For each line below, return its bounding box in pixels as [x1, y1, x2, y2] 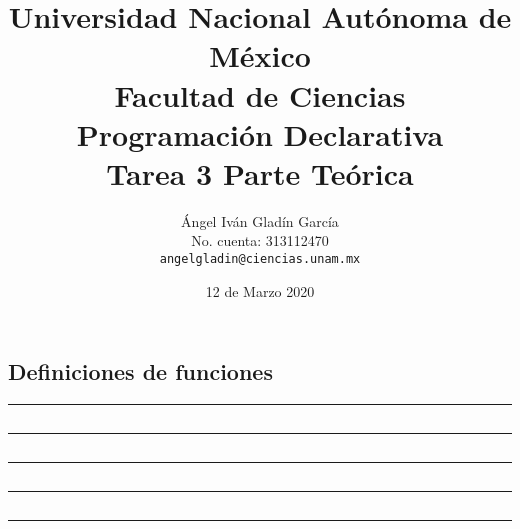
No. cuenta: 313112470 [191, 230, 329, 251]
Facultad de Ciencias [114, 74, 406, 115]
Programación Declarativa [76, 113, 444, 154]
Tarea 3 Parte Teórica [106, 152, 414, 193]
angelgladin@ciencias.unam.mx [159, 252, 361, 267]
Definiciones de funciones [8, 356, 273, 387]
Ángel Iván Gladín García [181, 210, 339, 231]
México [209, 35, 311, 76]
